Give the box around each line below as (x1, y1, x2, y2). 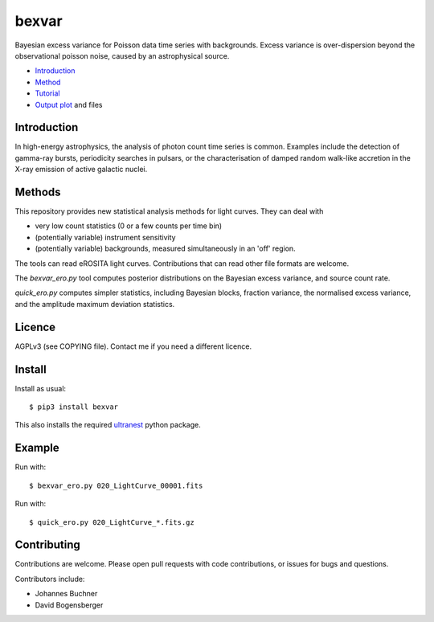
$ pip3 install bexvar (29, 403, 119, 411)
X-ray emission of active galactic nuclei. (14, 165, 148, 174)
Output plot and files (35, 100, 103, 109)
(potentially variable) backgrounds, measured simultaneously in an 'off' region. (35, 243, 297, 253)
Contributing (14, 538, 80, 552)
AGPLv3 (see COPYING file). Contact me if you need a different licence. (14, 342, 252, 351)
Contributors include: (14, 574, 85, 583)
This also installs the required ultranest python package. (14, 420, 201, 430)
